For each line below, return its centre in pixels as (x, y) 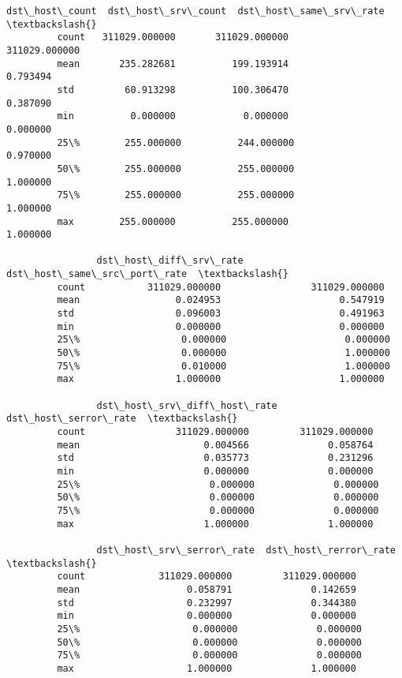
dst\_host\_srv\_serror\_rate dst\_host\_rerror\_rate (246, 550)
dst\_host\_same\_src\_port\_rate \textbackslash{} (147, 274)
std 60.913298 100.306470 (173, 90)
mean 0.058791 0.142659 (207, 589)
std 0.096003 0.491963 (221, 314)
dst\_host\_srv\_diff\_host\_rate (187, 405)
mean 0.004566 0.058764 (215, 445)
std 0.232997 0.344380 (207, 603)
